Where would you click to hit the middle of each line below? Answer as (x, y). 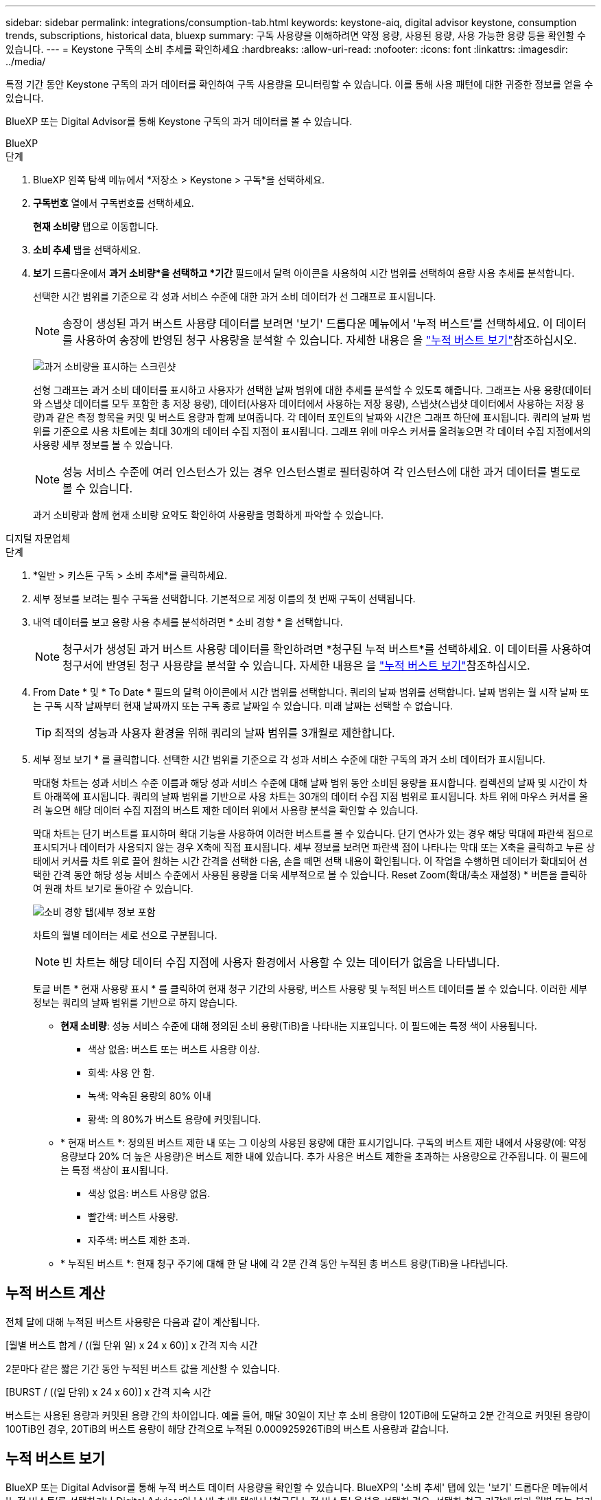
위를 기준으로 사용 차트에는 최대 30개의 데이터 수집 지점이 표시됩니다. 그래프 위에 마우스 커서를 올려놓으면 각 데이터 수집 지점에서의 (312, 431)
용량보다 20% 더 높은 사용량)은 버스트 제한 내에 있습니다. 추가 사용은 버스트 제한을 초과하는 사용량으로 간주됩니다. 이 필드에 (324, 1156)
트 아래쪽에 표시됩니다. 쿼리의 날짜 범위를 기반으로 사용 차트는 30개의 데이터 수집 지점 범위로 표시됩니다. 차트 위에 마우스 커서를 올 (310, 796)
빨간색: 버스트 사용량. (133, 1217)
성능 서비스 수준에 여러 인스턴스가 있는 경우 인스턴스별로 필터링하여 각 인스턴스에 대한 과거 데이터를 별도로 (321, 472)
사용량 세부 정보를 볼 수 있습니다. (103, 445)
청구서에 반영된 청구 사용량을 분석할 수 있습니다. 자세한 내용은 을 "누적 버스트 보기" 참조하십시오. (296, 666)
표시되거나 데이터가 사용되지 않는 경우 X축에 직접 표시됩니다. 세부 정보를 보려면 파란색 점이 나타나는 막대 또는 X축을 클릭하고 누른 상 (314, 847)
